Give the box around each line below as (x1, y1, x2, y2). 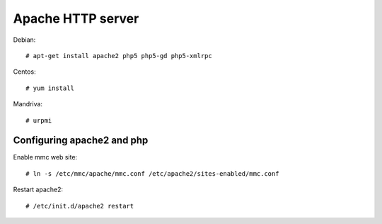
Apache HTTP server (13, 11, 139, 26)
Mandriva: (13, 100, 42, 108)
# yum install (25, 84, 74, 92)
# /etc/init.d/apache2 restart (25, 202, 134, 210)
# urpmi (25, 116, 52, 124)
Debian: (13, 35, 36, 44)
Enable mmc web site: (13, 153, 78, 162)
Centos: (13, 67, 36, 76)
